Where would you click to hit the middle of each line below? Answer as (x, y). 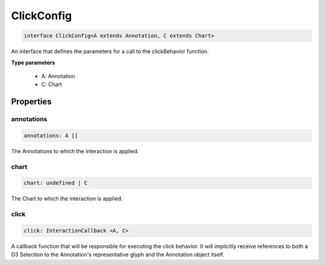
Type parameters (33, 62)
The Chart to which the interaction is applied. (67, 199)
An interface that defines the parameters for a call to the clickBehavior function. (110, 52)
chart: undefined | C (56, 183)
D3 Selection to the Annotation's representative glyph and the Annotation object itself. (118, 255)
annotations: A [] (51, 136)
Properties (31, 102)
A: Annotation (58, 76)
